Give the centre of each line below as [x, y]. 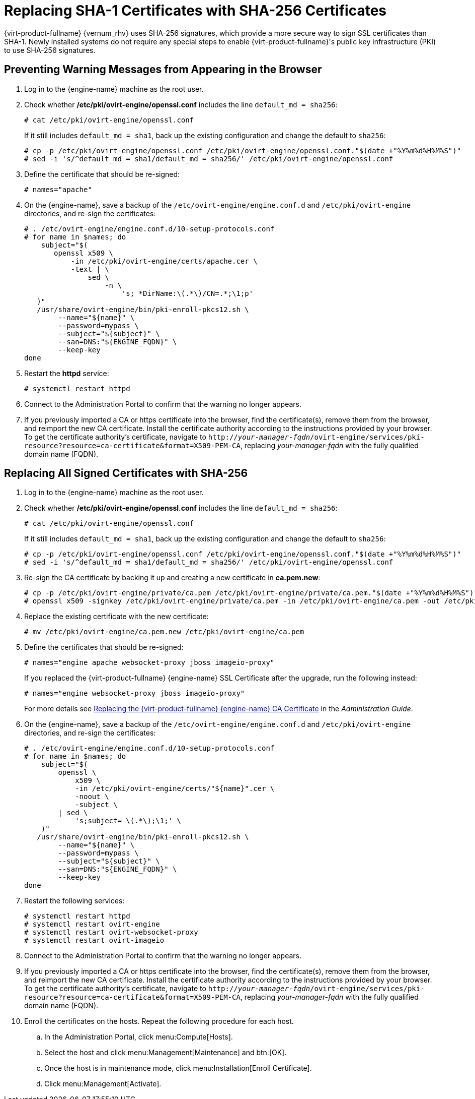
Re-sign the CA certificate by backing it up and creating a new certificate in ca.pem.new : [172, 578]
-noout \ [92, 797]
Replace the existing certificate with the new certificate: [116, 617]
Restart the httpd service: [67, 373]
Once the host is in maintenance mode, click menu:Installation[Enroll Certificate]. [178, 1068]
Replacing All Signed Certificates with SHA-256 [126, 473]
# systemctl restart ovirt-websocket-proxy [111, 932]
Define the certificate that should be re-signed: [102, 174]
